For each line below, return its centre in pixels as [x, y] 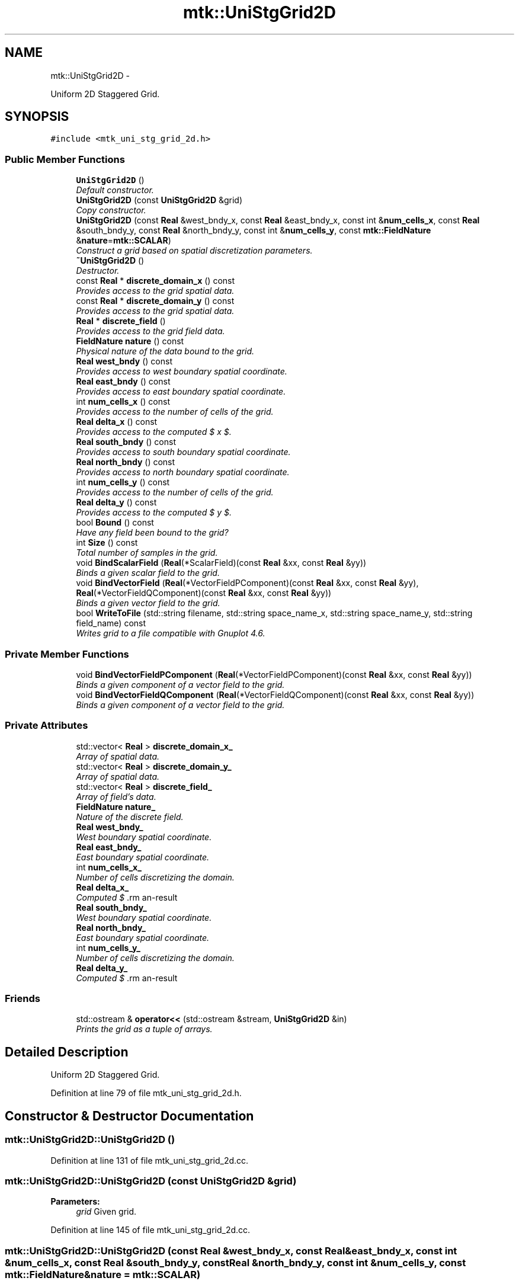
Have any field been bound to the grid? [152, 533]
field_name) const [111, 623]
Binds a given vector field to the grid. [148, 603]
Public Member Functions [65, 159]
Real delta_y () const [116, 502]
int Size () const [107, 543]
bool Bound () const [115, 523]
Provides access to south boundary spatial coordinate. [183, 452]
